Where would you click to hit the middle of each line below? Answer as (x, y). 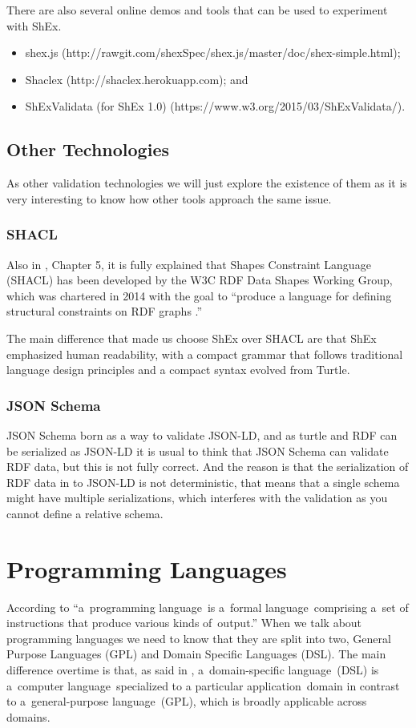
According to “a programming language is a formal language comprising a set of (208, 607)
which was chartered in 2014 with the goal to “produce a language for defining (199, 295)
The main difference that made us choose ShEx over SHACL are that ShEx (192, 338)
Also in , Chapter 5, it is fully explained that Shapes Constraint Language (189, 264)
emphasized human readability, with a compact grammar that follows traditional (205, 354)
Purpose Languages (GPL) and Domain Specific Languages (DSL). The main (196, 654)
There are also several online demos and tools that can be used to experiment (197, 10)
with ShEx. (34, 25)
